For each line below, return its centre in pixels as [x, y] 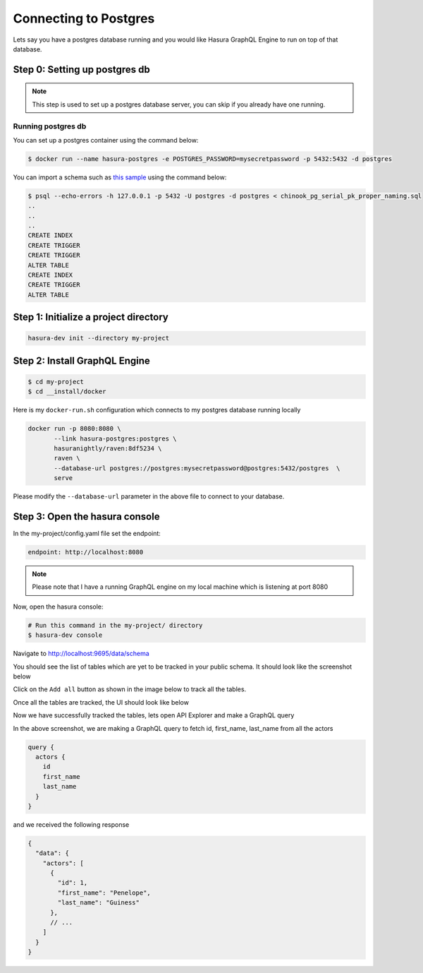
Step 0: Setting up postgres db [82, 70]
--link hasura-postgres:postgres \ [115, 438]
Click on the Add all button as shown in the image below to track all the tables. [130, 689]
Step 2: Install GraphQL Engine [82, 360]
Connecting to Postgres [84, 18]
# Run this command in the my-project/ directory [115, 625]
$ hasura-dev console [65, 635]
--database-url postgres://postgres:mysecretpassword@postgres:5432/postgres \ [197, 468]
